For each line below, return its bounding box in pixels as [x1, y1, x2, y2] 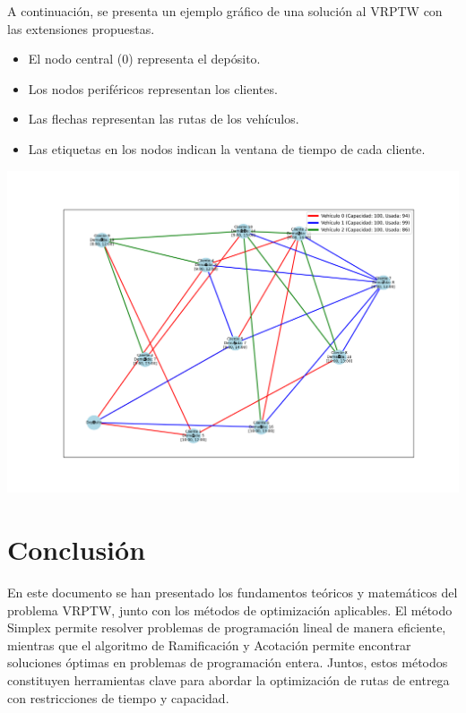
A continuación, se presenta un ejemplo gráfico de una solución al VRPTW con [7, 2, 443, 20]
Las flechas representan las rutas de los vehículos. [28, 109, 299, 128]
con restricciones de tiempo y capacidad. [7, 688, 229, 707]
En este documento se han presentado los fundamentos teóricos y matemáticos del [7, 583, 458, 602]
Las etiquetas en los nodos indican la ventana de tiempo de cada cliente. [28, 139, 426, 158]
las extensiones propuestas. [7, 19, 155, 38]
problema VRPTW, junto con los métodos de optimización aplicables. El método [7, 600, 453, 619]
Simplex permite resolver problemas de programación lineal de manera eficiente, [7, 618, 446, 637]
